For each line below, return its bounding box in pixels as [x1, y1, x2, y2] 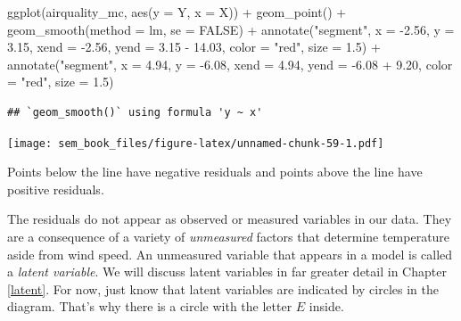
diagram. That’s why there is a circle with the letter [7, 297, 292, 316]
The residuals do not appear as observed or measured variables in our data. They [7, 210, 452, 228]
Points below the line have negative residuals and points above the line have [7, 162, 423, 181]
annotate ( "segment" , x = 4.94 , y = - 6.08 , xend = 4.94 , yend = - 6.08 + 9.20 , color [7, 54, 453, 73]
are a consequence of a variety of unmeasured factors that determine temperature [7, 227, 450, 245]
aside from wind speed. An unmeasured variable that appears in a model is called [7, 244, 453, 263]
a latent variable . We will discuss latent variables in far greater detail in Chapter [7, 262, 447, 281]
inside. [309, 297, 344, 316]
